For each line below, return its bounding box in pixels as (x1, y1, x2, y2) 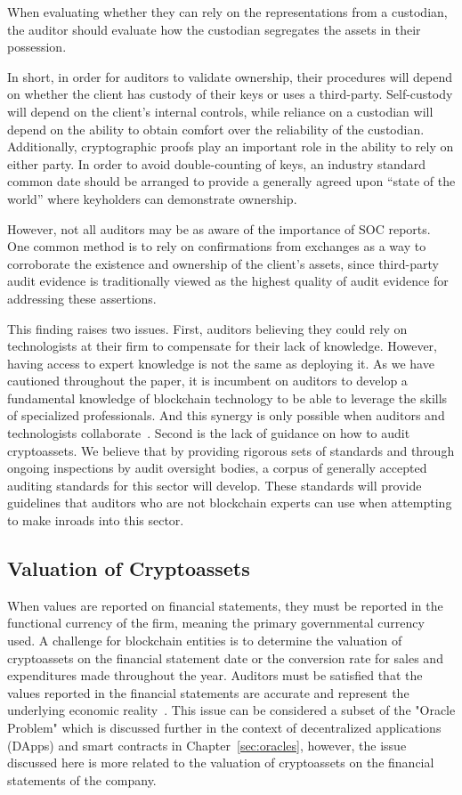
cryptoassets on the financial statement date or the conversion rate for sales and (7, 648, 443, 667)
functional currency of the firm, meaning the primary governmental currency (7, 613, 425, 632)
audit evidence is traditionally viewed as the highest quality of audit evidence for (7, 272, 449, 290)
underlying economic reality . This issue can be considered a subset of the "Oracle (7, 701, 456, 719)
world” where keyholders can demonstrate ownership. (7, 189, 297, 207)
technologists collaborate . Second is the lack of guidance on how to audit (7, 424, 410, 442)
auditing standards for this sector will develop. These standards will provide (7, 475, 422, 494)
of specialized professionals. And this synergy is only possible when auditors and (7, 406, 445, 425)
